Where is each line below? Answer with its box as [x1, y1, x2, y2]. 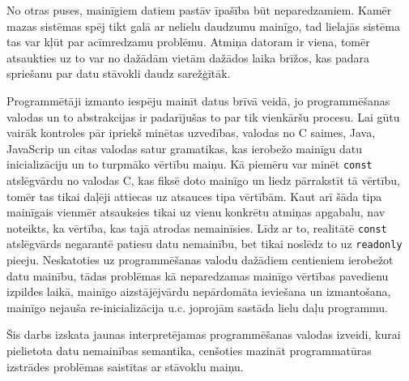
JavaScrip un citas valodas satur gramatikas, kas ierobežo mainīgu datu [6, 139, 363, 156]
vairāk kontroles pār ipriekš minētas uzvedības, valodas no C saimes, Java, [6, 124, 376, 141]
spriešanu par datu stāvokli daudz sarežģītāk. [6, 65, 231, 82]
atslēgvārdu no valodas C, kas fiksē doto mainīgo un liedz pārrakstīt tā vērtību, [6, 172, 400, 188]
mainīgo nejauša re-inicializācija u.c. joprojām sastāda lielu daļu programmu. [6, 298, 388, 315]
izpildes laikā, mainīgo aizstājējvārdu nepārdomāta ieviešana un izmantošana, [6, 283, 391, 300]
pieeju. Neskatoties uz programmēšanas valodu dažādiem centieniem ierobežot [6, 251, 394, 268]
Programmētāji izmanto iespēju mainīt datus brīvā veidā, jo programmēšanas [6, 92, 390, 109]
